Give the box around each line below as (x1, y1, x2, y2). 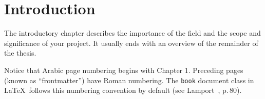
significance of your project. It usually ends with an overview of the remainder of (4, 37, 258, 48)
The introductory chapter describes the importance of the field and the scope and (4, 28, 261, 38)
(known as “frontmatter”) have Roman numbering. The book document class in (4, 75, 254, 85)
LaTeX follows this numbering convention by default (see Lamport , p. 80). (4, 85, 242, 95)
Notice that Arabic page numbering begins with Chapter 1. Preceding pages (4, 64, 243, 75)
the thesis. (4, 47, 36, 58)
